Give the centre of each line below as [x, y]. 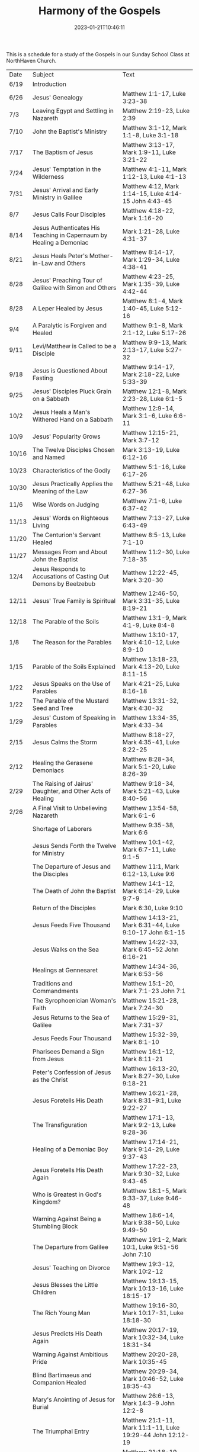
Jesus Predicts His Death [67, 1334]
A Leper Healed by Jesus [67, 308]
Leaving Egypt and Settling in [73, 111]
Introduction [49, 84]
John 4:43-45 [152, 201]
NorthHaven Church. [31, 60]
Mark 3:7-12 [141, 440]
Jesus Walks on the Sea [66, 949]
